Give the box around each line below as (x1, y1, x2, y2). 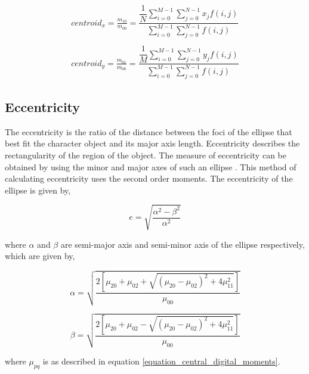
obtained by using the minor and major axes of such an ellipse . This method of (5, 160, 296, 173)
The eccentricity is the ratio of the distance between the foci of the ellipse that (5, 125, 292, 138)
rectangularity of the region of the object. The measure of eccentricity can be (5, 148, 286, 161)
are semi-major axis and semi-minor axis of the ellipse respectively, (60, 238, 305, 250)
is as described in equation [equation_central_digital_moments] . (42, 355, 280, 367)
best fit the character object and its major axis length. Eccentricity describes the (5, 137, 300, 149)
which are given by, (5, 250, 75, 262)
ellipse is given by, (5, 183, 71, 196)
